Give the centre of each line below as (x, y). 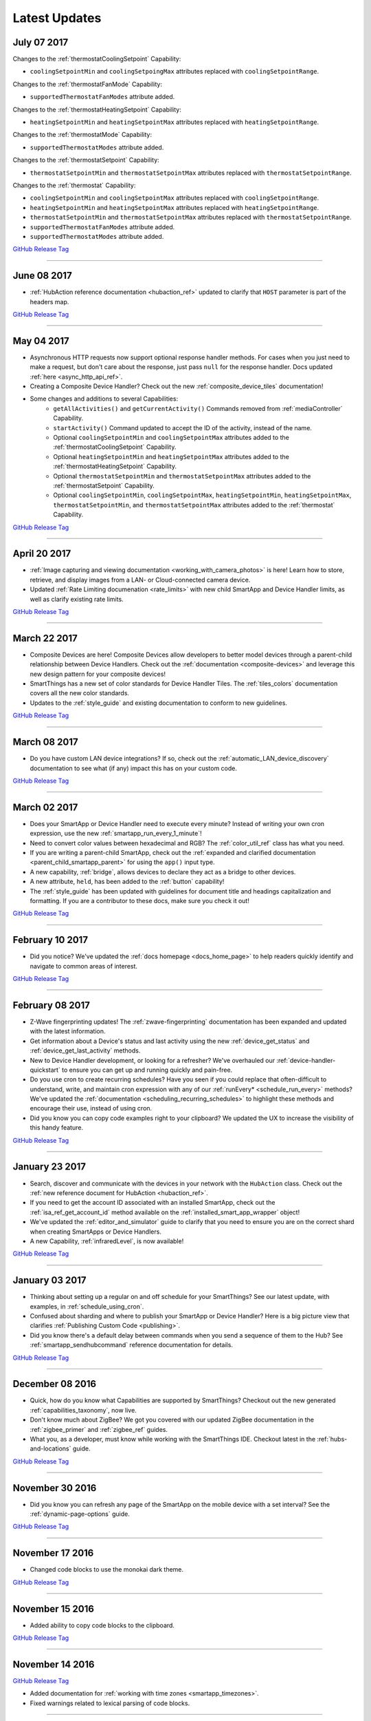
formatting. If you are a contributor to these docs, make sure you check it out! (140, 900)
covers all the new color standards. (80, 693)
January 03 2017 (49, 1280)
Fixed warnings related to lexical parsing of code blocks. (110, 1703)
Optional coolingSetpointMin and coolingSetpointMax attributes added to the (171, 438)
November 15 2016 (53, 1608)
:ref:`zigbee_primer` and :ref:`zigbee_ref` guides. (99, 1429)
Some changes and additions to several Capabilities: (104, 399)
